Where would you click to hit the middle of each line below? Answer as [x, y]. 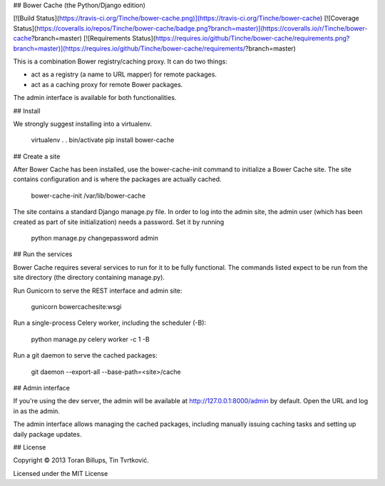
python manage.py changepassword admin [94, 238]
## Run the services [43, 254]
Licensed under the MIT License [61, 473]
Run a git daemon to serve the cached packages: [85, 355]
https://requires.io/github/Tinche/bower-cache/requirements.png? [252, 39]
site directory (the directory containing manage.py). [89, 278]
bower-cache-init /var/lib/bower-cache [88, 196]
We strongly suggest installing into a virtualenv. [83, 123]
